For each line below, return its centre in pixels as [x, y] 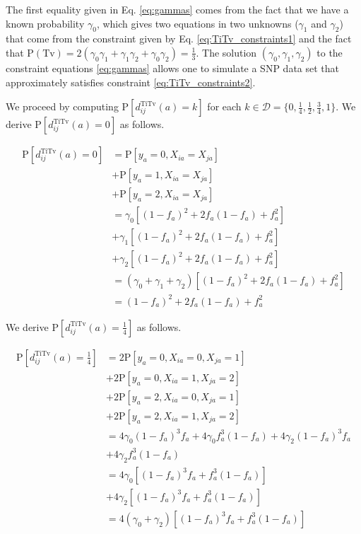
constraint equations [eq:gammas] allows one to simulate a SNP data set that [173, 68]
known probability [45, 23]
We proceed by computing [62, 106]
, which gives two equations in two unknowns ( [197, 23]
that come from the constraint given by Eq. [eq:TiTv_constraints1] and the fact [179, 39]
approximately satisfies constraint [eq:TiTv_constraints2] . [131, 82]
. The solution [226, 52]
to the [330, 52]
